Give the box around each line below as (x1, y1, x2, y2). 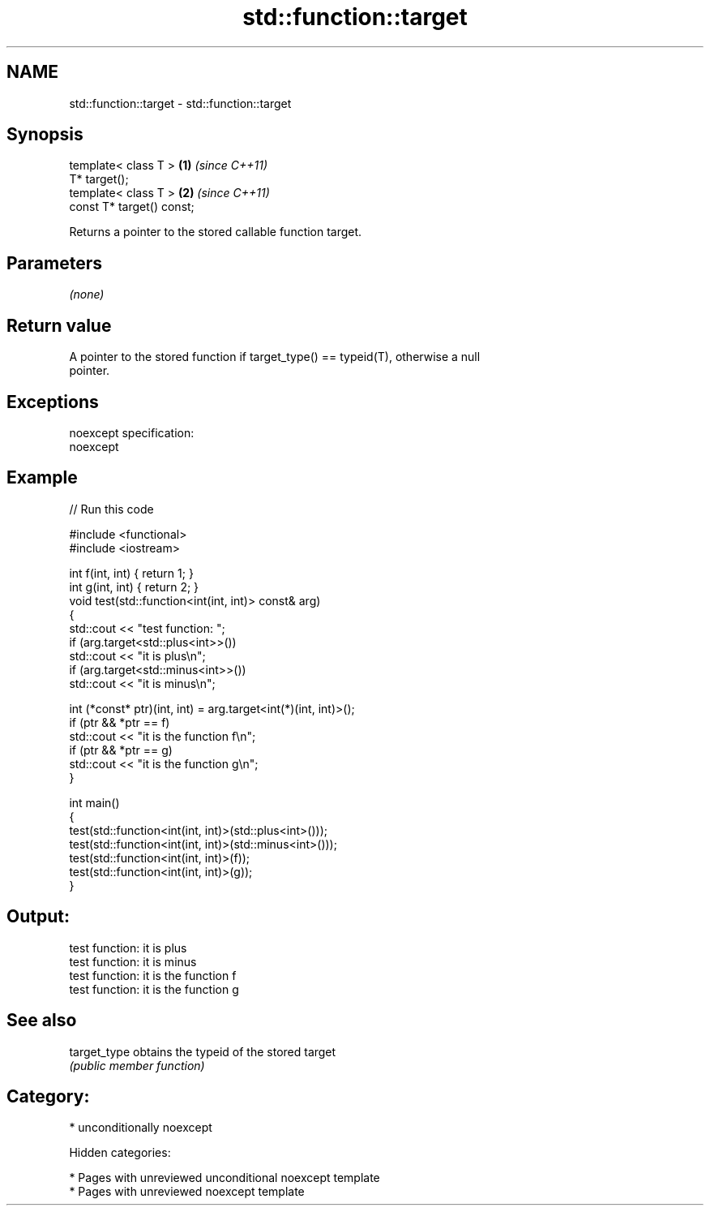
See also (6, 1010, 77, 1031)
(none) (69, 287, 105, 302)
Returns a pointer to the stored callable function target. (69, 225, 362, 239)
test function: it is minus (69, 954, 197, 969)
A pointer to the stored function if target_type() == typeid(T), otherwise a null (69, 350, 481, 364)
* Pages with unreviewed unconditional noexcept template (69, 1171, 380, 1185)
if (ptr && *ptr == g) (69, 742, 173, 757)
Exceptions (6, 391, 99, 412)
